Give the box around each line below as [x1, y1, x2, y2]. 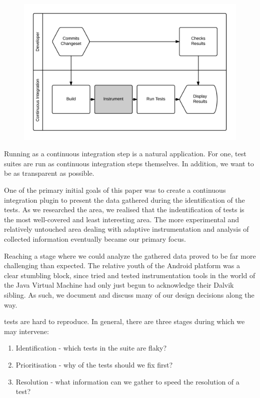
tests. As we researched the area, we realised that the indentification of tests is [4, 204, 244, 215]
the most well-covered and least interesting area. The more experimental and [4, 214, 239, 224]
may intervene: [4, 326, 49, 336]
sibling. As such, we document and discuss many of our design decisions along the [4, 289, 254, 300]
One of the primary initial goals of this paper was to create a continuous [4, 185, 226, 195]
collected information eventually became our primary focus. [4, 233, 186, 244]
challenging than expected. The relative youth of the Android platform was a [4, 260, 240, 271]
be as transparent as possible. [4, 168, 94, 178]
